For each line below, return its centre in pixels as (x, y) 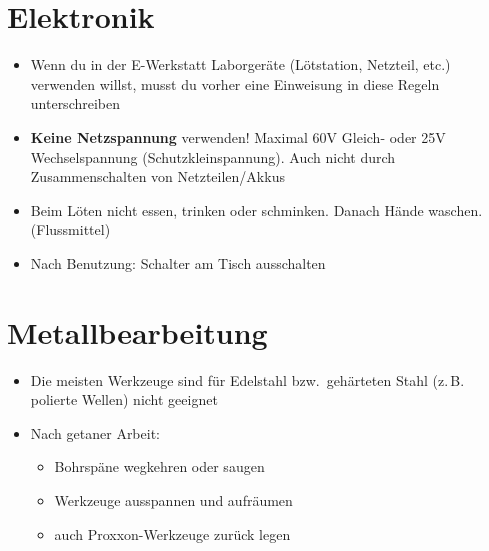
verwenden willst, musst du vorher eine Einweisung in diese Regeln (235, 83)
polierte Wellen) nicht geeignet (124, 399)
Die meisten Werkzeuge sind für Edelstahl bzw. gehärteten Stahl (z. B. (247, 379)
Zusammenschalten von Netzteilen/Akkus (157, 176)
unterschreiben (75, 103)
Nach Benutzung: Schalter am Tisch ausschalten (178, 262)
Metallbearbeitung (137, 331)
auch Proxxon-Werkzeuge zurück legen (172, 533)
